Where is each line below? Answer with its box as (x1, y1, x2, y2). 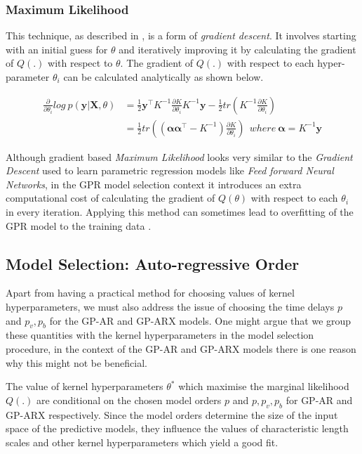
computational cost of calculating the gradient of (6, 190, 215, 205)
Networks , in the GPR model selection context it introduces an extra (6, 176, 302, 191)
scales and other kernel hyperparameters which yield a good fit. (6, 434, 279, 449)
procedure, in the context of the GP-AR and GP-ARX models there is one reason (6, 342, 356, 356)
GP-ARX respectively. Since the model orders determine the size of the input (6, 407, 338, 422)
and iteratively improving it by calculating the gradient (119, 41, 356, 56)
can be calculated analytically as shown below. (63, 70, 264, 84)
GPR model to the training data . (6, 218, 152, 233)
